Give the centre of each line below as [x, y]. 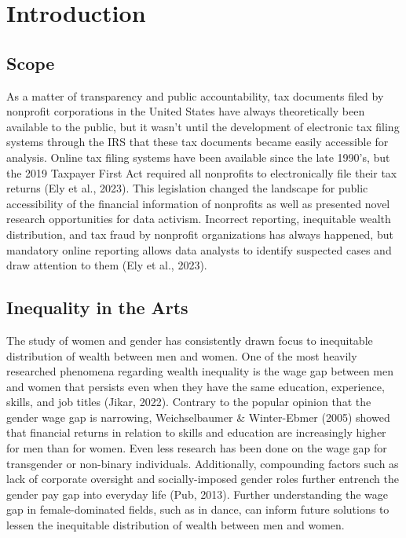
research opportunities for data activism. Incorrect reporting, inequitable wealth [199, 219]
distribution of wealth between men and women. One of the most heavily [182, 355]
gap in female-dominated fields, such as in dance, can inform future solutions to [198, 509]
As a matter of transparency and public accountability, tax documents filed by [195, 95]
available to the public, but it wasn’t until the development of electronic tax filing [203, 126]
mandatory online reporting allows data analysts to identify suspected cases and [199, 249]
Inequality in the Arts [97, 307]
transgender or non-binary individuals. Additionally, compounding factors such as [203, 463]
